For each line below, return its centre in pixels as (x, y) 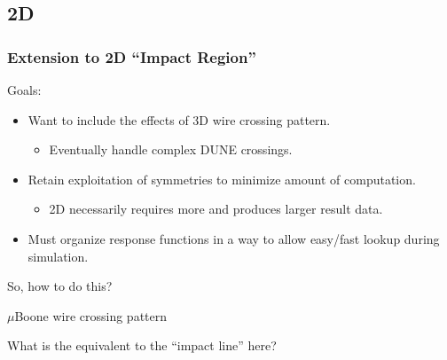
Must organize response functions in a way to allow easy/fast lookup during (234, 238)
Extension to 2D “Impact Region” (132, 56)
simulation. (58, 256)
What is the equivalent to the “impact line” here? (142, 345)
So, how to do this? (60, 286)
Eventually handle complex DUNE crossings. (171, 149)
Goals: (24, 90)
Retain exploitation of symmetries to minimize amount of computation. (222, 179)
